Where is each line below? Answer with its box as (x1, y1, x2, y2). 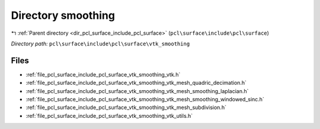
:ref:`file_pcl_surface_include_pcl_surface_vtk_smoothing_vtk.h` (25, 71, 181, 78)
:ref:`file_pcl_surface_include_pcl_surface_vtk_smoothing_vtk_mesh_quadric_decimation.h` (25, 80, 247, 87)
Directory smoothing (11, 9, 116, 22)
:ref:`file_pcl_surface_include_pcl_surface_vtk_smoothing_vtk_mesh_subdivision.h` (25, 104, 226, 111)
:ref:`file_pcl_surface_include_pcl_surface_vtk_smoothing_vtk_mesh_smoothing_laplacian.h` (25, 87, 249, 94)
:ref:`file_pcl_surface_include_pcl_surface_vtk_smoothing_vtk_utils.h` (25, 112, 193, 119)
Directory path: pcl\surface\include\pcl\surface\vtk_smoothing (11, 40, 190, 47)
